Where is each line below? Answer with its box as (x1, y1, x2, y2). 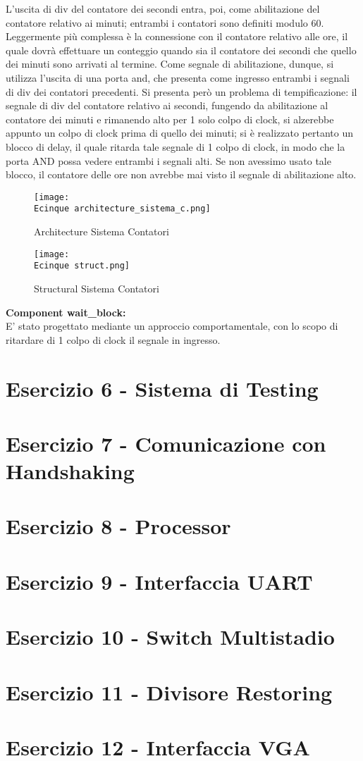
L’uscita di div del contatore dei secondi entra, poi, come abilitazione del (6, 1, 320, 16)
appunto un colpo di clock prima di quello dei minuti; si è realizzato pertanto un (6, 125, 353, 140)
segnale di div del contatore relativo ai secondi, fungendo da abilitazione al (6, 98, 328, 113)
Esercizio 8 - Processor (6, 512, 231, 540)
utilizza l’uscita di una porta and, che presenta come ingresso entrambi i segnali (6, 70, 350, 85)
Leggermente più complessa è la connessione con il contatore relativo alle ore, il (6, 29, 348, 44)
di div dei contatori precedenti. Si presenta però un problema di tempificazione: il (6, 84, 357, 99)
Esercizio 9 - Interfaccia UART (6, 567, 313, 595)
